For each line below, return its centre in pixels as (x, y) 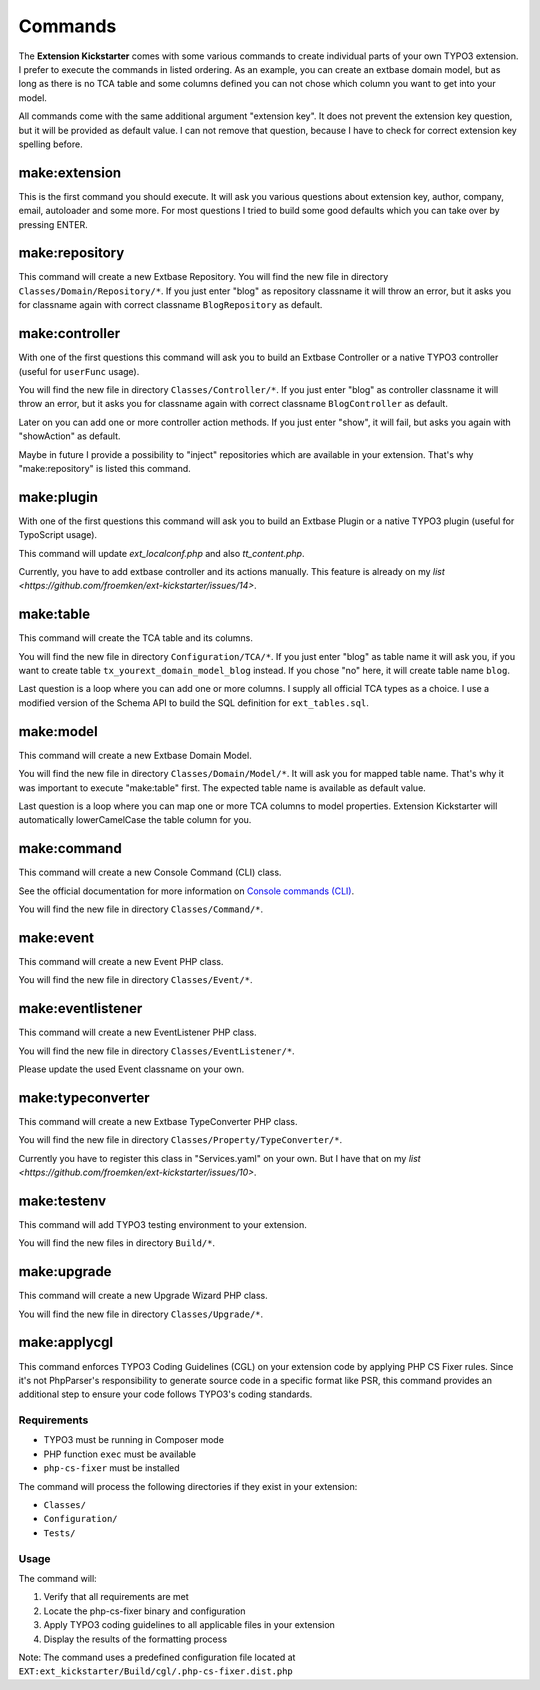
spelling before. (51, 144)
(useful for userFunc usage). (79, 371)
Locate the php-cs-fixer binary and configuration (144, 1611)
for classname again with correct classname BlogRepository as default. (170, 305)
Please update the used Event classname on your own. (131, 1069)
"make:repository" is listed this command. (105, 468)
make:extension (70, 172)
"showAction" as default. (69, 436)
